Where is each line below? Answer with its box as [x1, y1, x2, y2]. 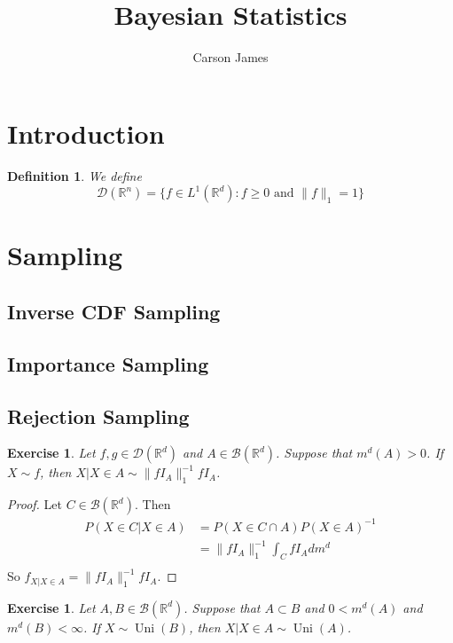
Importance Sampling [7, 349, 209, 377]
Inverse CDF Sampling [7, 298, 221, 325]
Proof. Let [7, 495, 62, 514]
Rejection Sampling [7, 402, 190, 429]
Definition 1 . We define [7, 166, 142, 184]
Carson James [192, 48, 269, 67]
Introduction [7, 114, 165, 151]
